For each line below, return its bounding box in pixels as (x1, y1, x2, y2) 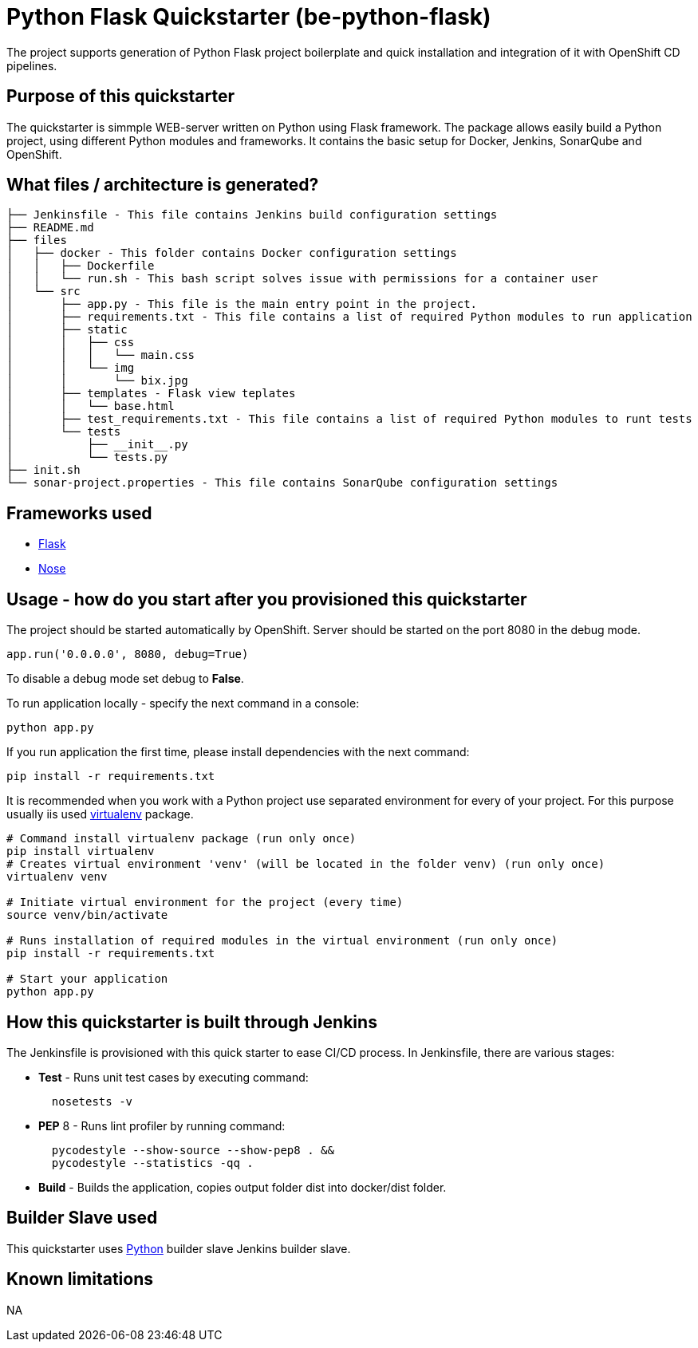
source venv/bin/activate (6, 909, 168, 922)
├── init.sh (6, 463, 81, 477)
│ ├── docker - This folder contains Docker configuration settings (6, 246, 457, 260)
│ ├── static (6, 323, 128, 337)
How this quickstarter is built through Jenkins (6, 1011, 377, 1032)
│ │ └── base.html (6, 400, 175, 413)
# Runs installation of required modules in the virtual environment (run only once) (6, 934, 558, 948)
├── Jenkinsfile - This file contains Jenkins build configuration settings (6, 208, 498, 222)
